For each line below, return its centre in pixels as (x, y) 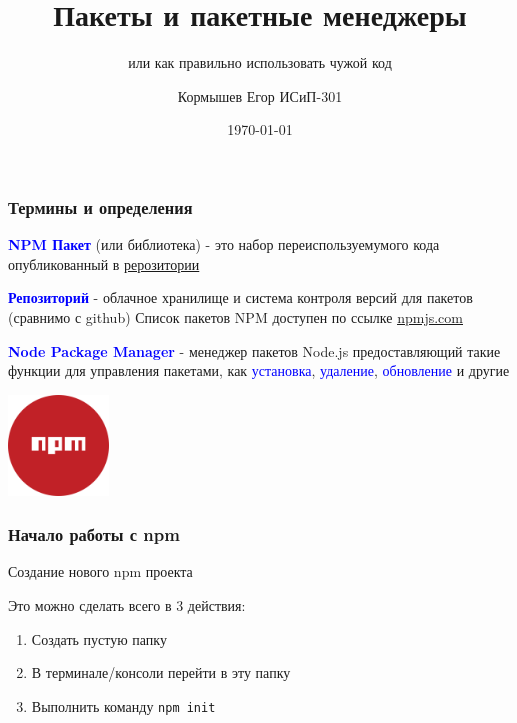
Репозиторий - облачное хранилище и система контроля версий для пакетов (240, 297)
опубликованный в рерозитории (104, 263)
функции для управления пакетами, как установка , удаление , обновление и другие (259, 370)
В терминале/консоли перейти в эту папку (161, 672)
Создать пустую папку (99, 638)
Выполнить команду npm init (123, 705)
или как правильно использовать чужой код (260, 62)
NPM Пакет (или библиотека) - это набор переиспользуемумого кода (224, 244)
